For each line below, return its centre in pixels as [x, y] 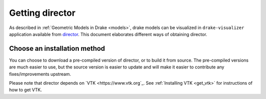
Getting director [42, 13]
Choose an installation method [57, 49]
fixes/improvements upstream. [40, 74]
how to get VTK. [25, 90]
